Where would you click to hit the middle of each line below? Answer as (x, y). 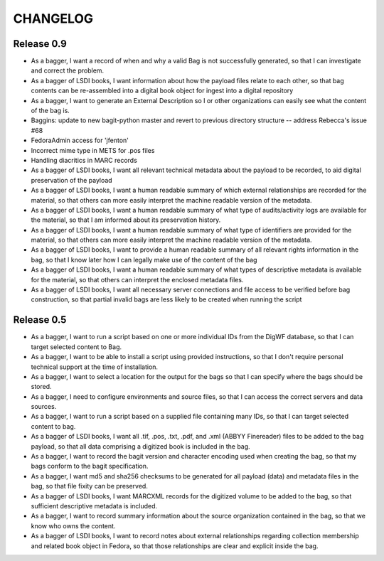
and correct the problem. (68, 70)
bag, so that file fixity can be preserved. (90, 486)
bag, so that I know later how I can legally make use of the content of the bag (144, 260)
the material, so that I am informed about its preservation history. (126, 220)
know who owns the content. (73, 525)
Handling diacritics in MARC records (84, 160)
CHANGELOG (53, 18)
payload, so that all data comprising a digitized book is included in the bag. (140, 446)
